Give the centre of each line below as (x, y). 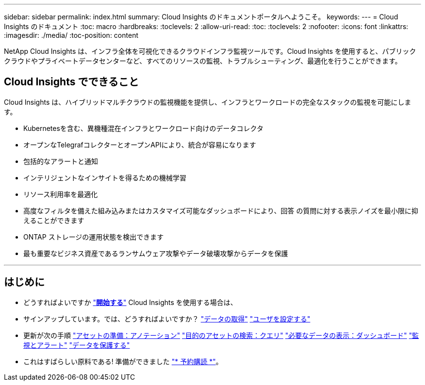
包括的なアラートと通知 (61, 161)
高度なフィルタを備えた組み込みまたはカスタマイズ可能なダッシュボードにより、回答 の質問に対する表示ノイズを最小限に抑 (221, 210)
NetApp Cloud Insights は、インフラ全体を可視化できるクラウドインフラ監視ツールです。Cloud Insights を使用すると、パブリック (210, 51)
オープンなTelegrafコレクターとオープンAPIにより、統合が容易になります (140, 144)
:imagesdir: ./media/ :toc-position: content (71, 35)
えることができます (54, 220)
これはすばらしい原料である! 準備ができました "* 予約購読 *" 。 (123, 361)
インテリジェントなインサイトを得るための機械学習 (105, 177)
